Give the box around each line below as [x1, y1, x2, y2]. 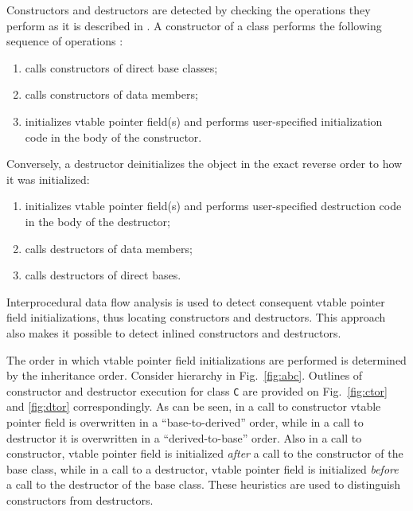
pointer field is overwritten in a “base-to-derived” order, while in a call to [6, 413, 364, 430]
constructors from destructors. [6, 491, 154, 508]
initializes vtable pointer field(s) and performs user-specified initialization [25, 112, 383, 129]
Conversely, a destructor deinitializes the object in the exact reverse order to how [6, 155, 403, 172]
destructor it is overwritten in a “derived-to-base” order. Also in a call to [6, 429, 362, 446]
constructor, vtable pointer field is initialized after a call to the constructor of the [6, 445, 403, 462]
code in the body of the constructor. [25, 128, 202, 145]
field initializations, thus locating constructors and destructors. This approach [6, 309, 386, 326]
